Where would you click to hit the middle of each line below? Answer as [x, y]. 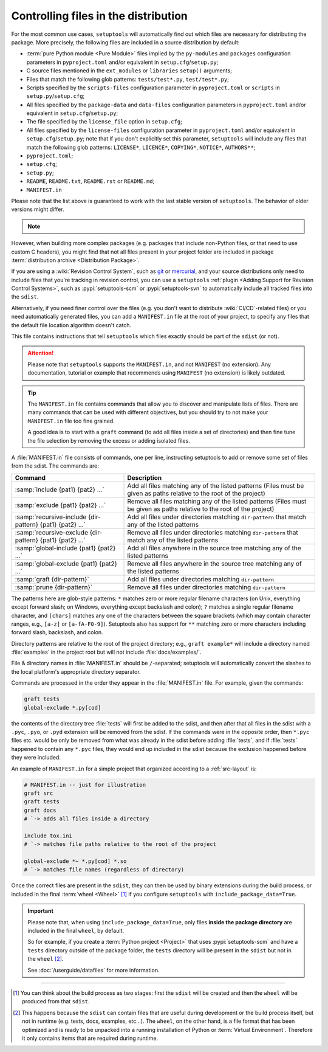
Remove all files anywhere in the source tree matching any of [214, 564]
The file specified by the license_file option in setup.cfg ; [104, 122]
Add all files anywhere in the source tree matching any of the [214, 548]
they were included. [36, 758]
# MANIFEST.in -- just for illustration [85, 785]
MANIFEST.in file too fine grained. [71, 421]
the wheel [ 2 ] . [46, 959]
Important [41, 911]
